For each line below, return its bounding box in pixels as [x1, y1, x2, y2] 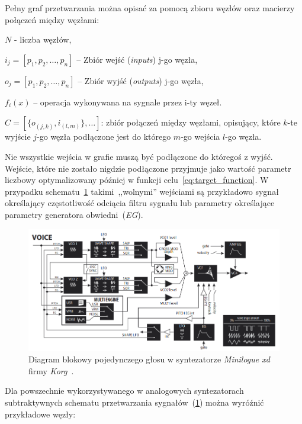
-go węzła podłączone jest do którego [37, 130, 171, 143]
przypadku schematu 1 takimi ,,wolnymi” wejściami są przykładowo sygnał [5, 185, 279, 197]
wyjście [5, 130, 31, 143]
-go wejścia [181, 130, 220, 143]
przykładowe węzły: [5, 407, 76, 420]
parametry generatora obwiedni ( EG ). [5, 208, 143, 220]
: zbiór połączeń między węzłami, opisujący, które [101, 116, 281, 129]
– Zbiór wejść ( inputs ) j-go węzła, [76, 53, 198, 65]
